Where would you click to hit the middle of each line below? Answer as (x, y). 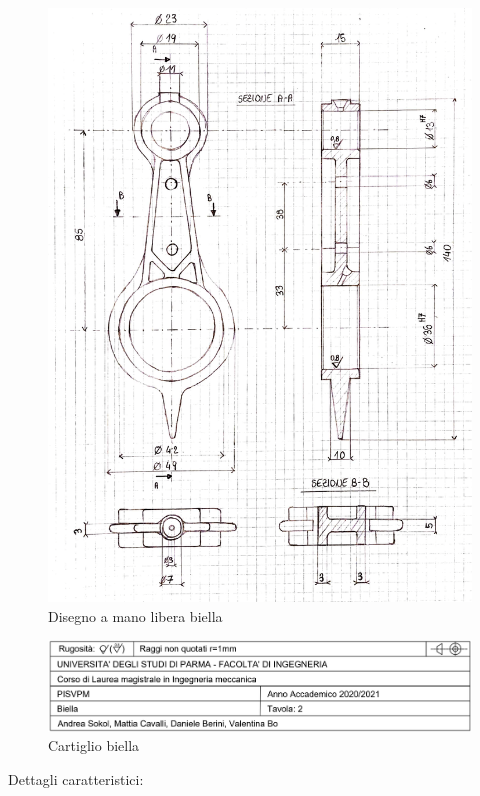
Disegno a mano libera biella (135, 615)
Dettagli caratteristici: (76, 778)
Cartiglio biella (94, 745)
